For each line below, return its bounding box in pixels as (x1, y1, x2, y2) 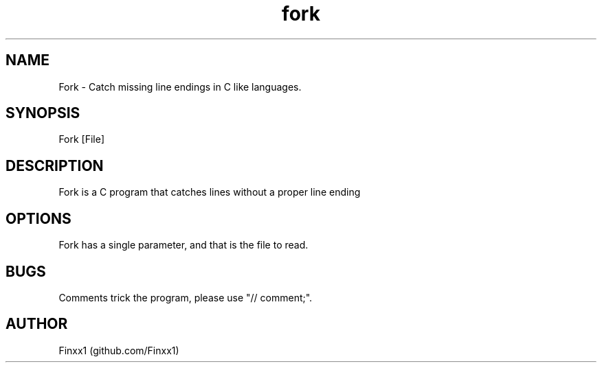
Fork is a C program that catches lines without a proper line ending (58, 186, 361, 198)
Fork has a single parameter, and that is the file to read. (58, 239, 309, 251)
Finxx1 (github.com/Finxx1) (58, 344, 179, 356)
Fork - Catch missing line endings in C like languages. (58, 80, 302, 93)
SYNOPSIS (5, 104, 80, 122)
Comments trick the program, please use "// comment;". (58, 291, 313, 303)
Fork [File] (58, 133, 105, 146)
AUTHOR (5, 315, 68, 333)
